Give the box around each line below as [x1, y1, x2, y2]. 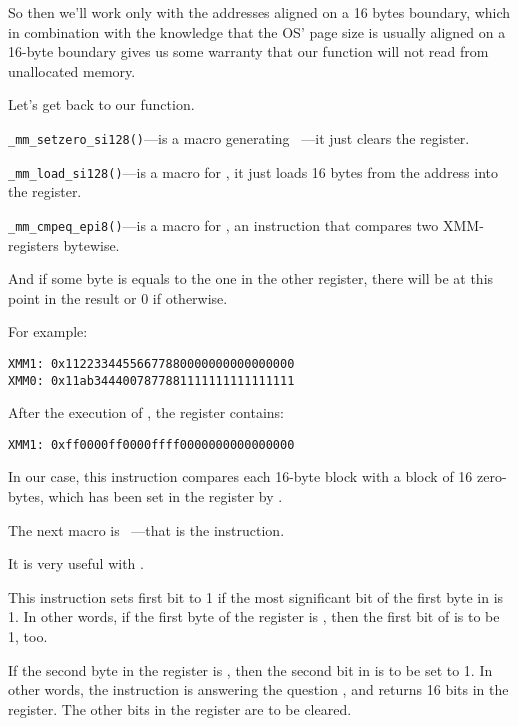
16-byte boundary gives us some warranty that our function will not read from [8, 41, 489, 62]
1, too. [8, 626, 48, 647]
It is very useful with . [8, 553, 144, 574]
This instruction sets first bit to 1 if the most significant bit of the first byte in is [8, 586, 504, 607]
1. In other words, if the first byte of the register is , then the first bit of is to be [8, 606, 500, 627]
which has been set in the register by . [48, 486, 283, 507]
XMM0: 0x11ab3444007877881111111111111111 [8, 373, 295, 388]
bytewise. [63, 234, 120, 255]
